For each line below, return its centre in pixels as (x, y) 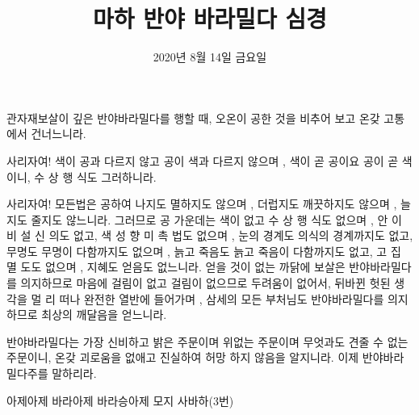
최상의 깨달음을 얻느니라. (104, 314)
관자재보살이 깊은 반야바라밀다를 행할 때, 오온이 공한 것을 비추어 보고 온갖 (193, 117)
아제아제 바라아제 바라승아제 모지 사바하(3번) (120, 400)
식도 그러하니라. (116, 176)
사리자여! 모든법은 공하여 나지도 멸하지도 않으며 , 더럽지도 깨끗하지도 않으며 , (202, 204)
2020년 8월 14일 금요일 (210, 57)
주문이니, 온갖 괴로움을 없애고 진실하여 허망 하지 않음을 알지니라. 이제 (183, 357)
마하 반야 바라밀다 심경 (210, 18)
